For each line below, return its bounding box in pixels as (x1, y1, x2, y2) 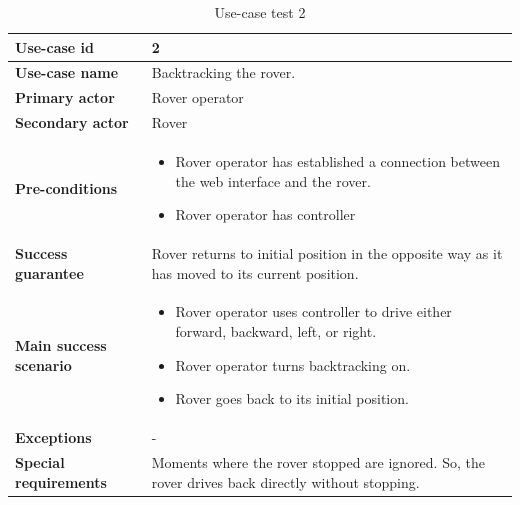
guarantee (15, 262, 84, 283)
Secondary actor (15, 112, 129, 133)
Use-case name (15, 62, 119, 83)
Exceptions (15, 427, 92, 448)
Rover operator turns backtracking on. (175, 354, 411, 375)
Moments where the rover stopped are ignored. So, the (151, 451, 485, 472)
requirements (15, 471, 107, 492)
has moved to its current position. (151, 262, 359, 283)
